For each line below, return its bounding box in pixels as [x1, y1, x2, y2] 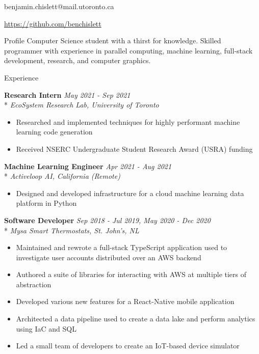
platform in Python [16, 198, 77, 208]
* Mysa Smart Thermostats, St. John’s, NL [4, 225, 139, 235]
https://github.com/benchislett [4, 18, 101, 29]
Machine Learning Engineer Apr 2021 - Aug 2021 [4, 160, 172, 171]
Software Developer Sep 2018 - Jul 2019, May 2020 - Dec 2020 [4, 214, 211, 225]
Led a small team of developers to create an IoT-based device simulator [16, 340, 240, 351]
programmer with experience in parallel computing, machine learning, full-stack [4, 45, 253, 56]
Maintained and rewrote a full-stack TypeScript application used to [16, 242, 227, 253]
